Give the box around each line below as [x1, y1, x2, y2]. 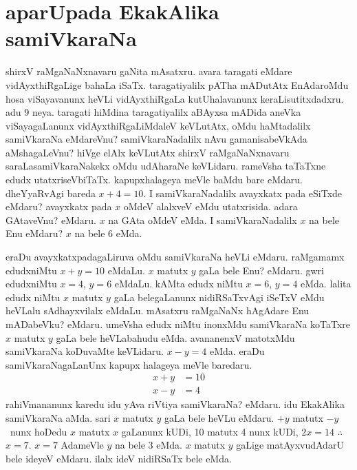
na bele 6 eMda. [74, 226, 142, 241]
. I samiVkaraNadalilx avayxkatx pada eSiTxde [143, 185, 343, 200]
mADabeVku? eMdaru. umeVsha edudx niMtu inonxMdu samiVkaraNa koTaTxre [6, 317, 351, 331]
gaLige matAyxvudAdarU [236, 438, 344, 452]
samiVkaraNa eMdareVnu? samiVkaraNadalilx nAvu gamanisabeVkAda [6, 132, 307, 146]
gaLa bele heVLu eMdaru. [164, 411, 274, 425]
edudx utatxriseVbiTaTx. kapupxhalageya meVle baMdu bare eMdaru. [6, 172, 303, 187]
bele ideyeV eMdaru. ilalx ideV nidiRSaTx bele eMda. [6, 451, 232, 465]
